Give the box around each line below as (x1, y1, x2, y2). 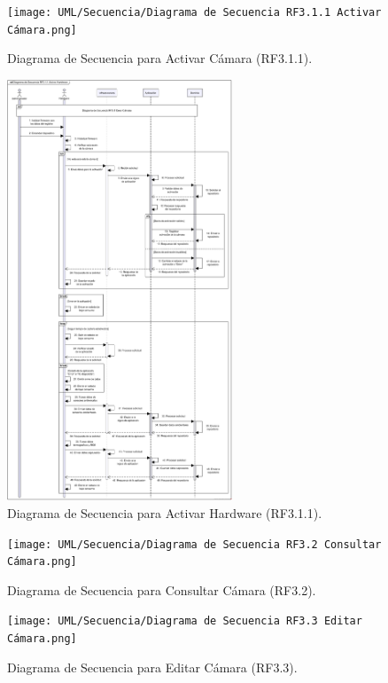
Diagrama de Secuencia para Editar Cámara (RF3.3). (7, 657, 298, 676)
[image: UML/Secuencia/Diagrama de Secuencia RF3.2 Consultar (7, 538, 382, 551)
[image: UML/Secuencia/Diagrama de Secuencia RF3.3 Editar (7, 615, 362, 628)
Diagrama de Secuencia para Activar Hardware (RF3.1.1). (7, 503, 322, 522)
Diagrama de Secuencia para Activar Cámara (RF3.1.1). (7, 49, 313, 67)
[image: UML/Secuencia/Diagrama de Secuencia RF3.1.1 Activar (7, 6, 382, 19)
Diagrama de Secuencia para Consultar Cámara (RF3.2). (7, 580, 316, 599)
